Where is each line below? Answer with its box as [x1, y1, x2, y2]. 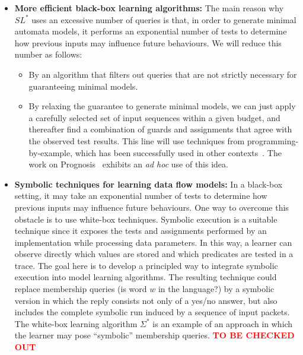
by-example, [28, 146, 73, 159]
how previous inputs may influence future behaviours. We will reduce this [14, 36, 282, 49]
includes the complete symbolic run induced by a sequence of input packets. [14, 306, 290, 318]
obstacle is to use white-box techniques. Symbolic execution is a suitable [14, 213, 278, 225]
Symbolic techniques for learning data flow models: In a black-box [14, 178, 283, 190]
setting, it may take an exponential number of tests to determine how [14, 189, 267, 202]
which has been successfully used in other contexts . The [75, 146, 282, 159]
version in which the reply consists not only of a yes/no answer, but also [14, 294, 278, 306]
